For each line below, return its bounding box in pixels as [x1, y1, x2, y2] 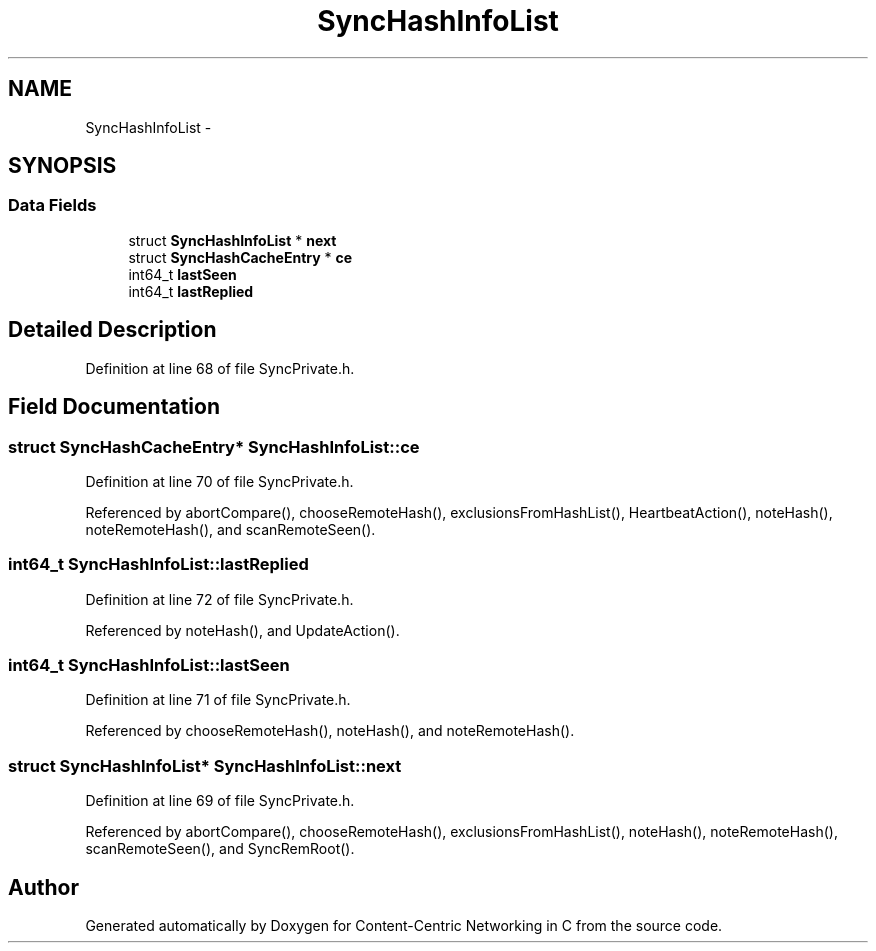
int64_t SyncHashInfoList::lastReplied [8, 554, 309, 575]
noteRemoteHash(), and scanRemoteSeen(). [85, 520, 376, 538]
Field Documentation [8, 394, 220, 420]
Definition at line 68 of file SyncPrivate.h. [85, 359, 355, 377]
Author [8, 874, 79, 900]
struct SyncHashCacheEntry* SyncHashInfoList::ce [8, 436, 420, 457]
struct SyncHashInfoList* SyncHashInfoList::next [8, 755, 402, 776]
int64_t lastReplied [128, 282, 254, 300]
